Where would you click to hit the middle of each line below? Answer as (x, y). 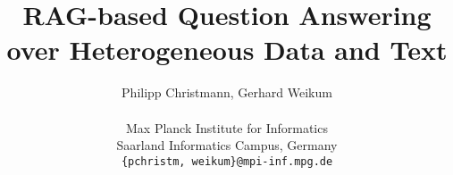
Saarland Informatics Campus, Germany (227, 145)
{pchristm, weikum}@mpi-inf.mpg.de (227, 161)
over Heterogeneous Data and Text (227, 50)
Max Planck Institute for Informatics (226, 127)
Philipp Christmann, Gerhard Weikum (227, 92)
